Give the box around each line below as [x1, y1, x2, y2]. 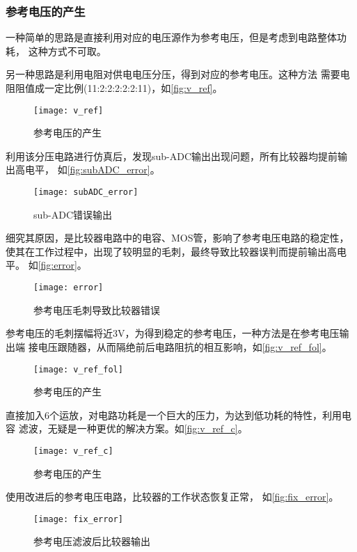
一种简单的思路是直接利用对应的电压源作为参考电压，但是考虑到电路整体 [6, 30, 337, 45]
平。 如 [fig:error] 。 [6, 258, 87, 272]
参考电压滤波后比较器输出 [33, 534, 150, 549]
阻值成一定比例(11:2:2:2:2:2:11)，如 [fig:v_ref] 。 [15, 81, 223, 95]
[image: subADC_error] [33, 187, 138, 198]
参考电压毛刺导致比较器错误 [33, 302, 160, 317]
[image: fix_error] [33, 514, 123, 524]
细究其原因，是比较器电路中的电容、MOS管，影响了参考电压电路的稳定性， [6, 230, 349, 245]
